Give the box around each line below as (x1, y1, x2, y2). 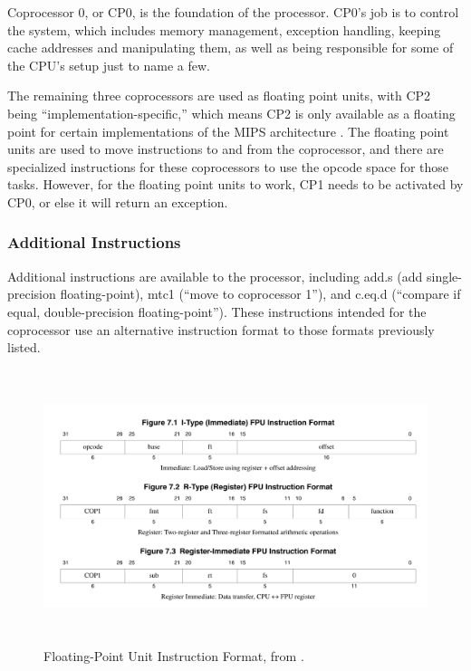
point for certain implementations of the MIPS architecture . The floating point (7, 121, 449, 140)
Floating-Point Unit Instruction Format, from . (43, 646, 304, 665)
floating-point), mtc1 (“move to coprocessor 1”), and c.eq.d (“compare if (60, 284, 461, 303)
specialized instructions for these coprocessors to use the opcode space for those (7, 157, 449, 176)
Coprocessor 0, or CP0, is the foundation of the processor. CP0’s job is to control (7, 3, 459, 21)
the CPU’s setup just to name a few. (7, 55, 211, 74)
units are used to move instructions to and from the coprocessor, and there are (7, 139, 444, 158)
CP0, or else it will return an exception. (7, 192, 228, 211)
